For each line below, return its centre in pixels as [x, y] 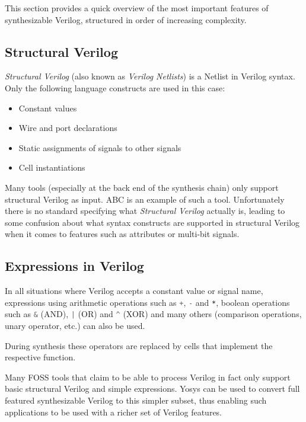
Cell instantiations [52, 167]
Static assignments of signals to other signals [100, 147]
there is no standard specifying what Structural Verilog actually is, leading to [145, 211]
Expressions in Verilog [74, 266]
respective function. [40, 357]
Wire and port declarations [68, 128]
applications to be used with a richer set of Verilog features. [114, 412]
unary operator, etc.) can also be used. [75, 326]
